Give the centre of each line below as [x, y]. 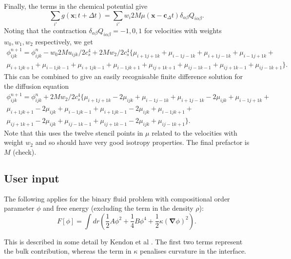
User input [32, 178]
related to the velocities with [194, 132]
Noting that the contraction [45, 30]
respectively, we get [64, 41]
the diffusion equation [37, 86]
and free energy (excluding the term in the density [118, 208]
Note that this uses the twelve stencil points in [74, 132]
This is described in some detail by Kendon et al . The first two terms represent [123, 241]
